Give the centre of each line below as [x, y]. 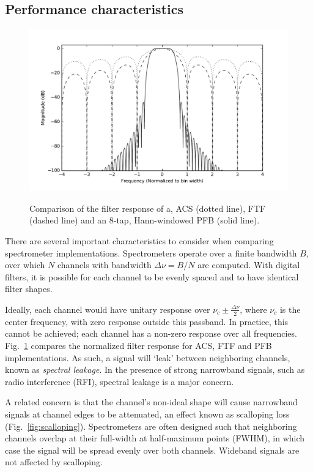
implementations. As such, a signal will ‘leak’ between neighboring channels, [148, 357]
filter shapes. [29, 289]
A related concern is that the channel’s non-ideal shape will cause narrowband [151, 402]
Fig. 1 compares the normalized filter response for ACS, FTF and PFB [138, 345]
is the [290, 309]
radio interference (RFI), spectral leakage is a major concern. [120, 381]
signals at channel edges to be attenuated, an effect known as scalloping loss [147, 414]
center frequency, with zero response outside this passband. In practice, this [147, 321]
